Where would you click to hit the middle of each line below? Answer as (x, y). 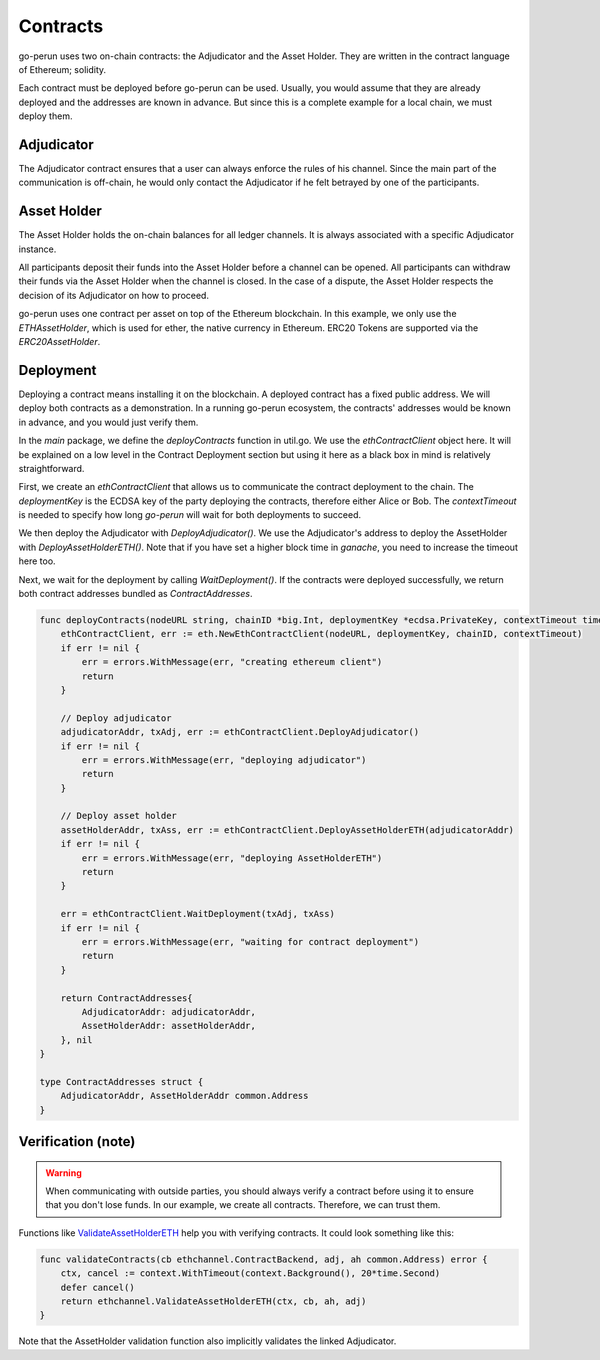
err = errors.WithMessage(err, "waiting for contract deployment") (250, 941)
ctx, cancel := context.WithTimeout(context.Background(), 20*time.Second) (250, 1273)
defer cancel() (97, 1287)
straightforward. (51, 468)
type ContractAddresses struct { (121, 1081)
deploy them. (45, 116)
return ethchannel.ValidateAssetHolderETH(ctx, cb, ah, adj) (213, 1301)
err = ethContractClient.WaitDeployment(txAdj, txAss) (197, 914)
